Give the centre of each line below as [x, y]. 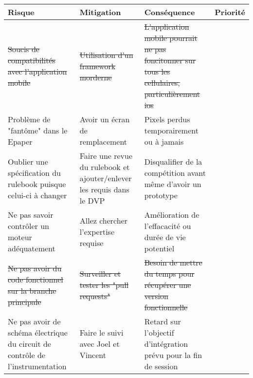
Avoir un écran [105, 119]
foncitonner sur [170, 60]
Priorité [230, 12]
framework [98, 66]
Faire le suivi [101, 332]
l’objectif [159, 332]
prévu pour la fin [173, 355]
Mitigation [100, 12]
